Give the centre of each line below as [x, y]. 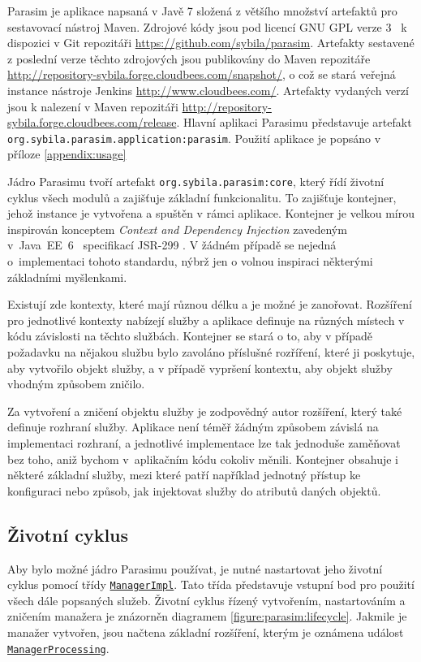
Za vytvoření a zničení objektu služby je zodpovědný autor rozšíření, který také [205, 411]
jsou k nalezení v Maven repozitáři [93, 106]
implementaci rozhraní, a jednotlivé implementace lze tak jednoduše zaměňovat [204, 442]
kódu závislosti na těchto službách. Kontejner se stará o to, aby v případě [190, 336]
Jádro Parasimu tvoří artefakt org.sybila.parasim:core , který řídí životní [196, 181]
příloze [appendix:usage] [67, 154]
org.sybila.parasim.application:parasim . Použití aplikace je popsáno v [194, 138]
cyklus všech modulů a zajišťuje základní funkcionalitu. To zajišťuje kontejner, [202, 197]
